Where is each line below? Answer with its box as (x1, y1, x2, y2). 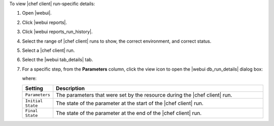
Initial (25, 98, 43, 104)
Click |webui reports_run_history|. (22, 28, 93, 35)
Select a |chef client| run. (22, 47, 75, 53)
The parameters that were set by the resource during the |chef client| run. (56, 91, 232, 99)
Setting (25, 84, 43, 91)
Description (56, 84, 85, 91)
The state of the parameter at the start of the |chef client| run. (56, 100, 203, 107)
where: (22, 75, 37, 81)
